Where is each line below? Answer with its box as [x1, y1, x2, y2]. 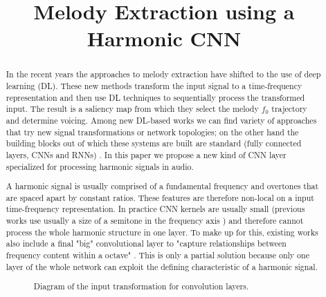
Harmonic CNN [87, 24, 242, 52]
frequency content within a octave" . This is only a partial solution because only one [6, 249, 309, 261]
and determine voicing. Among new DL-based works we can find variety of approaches [6, 114, 317, 126]
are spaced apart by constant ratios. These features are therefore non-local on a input [6, 191, 314, 203]
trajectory [271, 103, 307, 115]
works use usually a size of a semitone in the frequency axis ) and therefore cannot [6, 215, 304, 227]
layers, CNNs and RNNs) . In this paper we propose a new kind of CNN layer [6, 148, 287, 160]
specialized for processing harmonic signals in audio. [6, 160, 194, 172]
